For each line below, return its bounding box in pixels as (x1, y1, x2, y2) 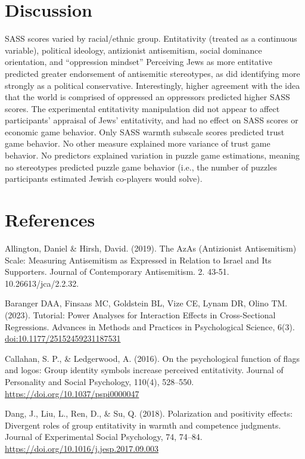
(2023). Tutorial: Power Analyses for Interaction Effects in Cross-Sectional (5, 308, 276, 321)
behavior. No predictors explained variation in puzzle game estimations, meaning (5, 149, 300, 162)
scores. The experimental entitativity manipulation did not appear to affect (5, 102, 280, 114)
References (5, 207, 95, 232)
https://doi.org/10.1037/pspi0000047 (5, 387, 139, 399)
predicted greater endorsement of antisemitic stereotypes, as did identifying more (5, 67, 300, 79)
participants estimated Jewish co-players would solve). (5, 172, 203, 185)
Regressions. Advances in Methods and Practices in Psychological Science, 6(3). (5, 320, 295, 333)
